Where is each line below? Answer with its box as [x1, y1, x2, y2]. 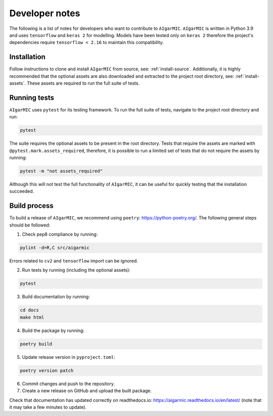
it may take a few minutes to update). [9, 404, 87, 410]
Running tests [9, 93, 55, 102]
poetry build [20, 341, 53, 347]
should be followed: [9, 222, 51, 228]
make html [20, 314, 44, 320]
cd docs [20, 307, 39, 313]
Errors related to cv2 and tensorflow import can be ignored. [9, 258, 139, 264]
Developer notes [9, 8, 80, 19]
